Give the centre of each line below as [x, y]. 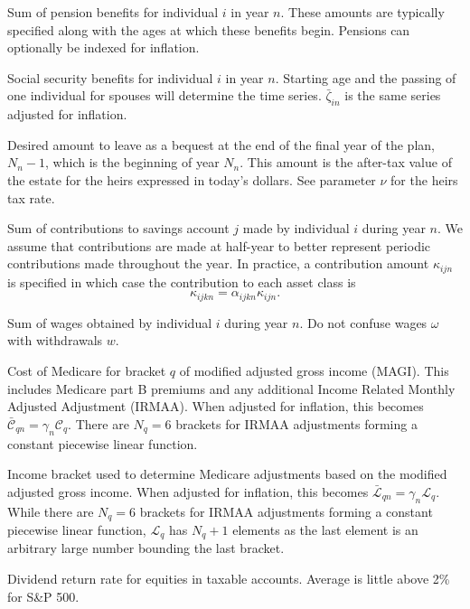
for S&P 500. [43, 596]
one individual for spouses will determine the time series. [164, 95]
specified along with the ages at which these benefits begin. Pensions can [209, 29]
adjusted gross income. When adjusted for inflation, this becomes [188, 491]
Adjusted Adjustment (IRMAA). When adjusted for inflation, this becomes [216, 406]
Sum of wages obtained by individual [110, 322]
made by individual [296, 228]
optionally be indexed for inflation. [103, 47]
